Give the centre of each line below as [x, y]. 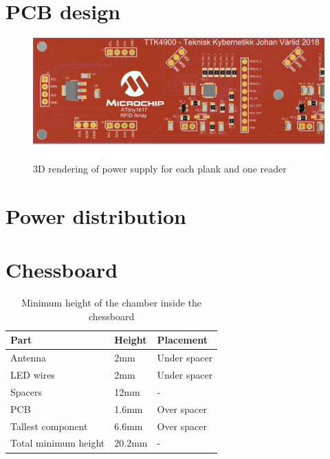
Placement [182, 340]
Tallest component [49, 426]
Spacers [26, 391]
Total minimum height [58, 443]
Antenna [29, 358]
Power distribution [96, 215]
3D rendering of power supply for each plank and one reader [160, 169]
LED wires [33, 375]
